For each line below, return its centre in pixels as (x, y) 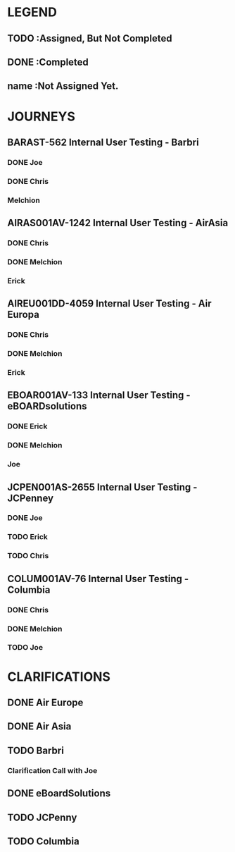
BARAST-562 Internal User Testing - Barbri (103, 142)
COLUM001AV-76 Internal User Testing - (98, 579)
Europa (24, 315)
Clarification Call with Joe (52, 770)
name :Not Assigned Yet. (63, 86)
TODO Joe (25, 648)
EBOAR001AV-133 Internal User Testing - (99, 395)
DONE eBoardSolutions (59, 794)
